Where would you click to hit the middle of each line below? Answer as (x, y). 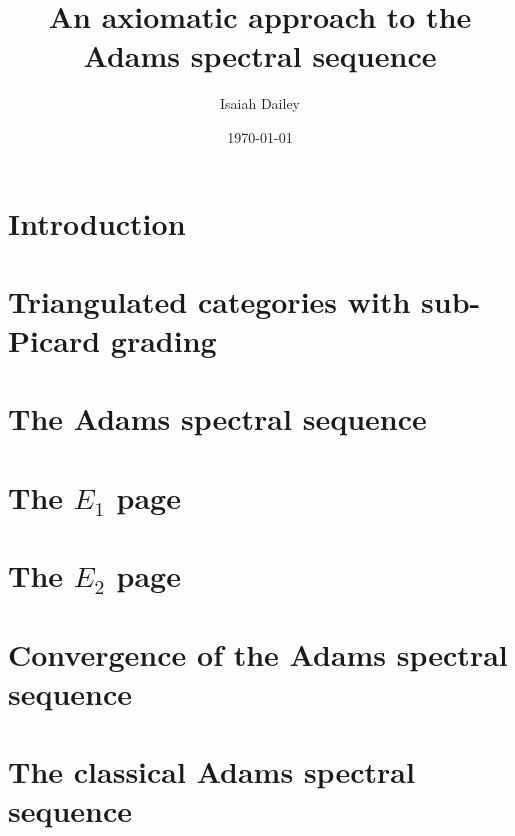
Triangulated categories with (209, 300)
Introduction (97, 222)
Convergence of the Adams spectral (258, 653)
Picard (54, 340)
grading (163, 340)
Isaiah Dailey (260, 103)
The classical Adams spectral (211, 771)
